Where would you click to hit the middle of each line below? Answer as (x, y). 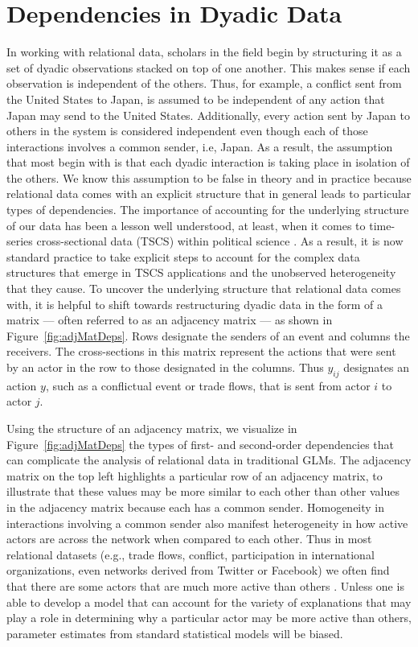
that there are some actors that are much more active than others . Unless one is (205, 585)
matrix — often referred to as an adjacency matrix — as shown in (170, 320)
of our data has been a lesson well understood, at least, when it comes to (186, 225)
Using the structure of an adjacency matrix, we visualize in (152, 428)
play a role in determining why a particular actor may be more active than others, (209, 618)
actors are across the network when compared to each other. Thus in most (189, 539)
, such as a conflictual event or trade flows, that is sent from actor (208, 385)
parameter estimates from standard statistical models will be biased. (175, 633)
